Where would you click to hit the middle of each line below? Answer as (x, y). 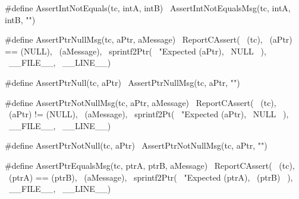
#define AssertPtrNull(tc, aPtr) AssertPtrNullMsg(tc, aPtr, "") (122, 82)
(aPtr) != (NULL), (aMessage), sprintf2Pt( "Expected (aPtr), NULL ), (149, 114)
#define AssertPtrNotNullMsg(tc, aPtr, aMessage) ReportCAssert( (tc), (141, 102)
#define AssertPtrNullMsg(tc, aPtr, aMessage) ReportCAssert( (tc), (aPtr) (149, 39)
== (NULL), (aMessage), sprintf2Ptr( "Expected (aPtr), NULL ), (136, 51)
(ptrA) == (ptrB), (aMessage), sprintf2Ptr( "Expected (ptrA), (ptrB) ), (151, 177)
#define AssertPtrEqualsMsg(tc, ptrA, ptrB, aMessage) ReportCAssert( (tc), (150, 165)
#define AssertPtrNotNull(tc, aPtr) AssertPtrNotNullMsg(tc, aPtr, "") (136, 145)
